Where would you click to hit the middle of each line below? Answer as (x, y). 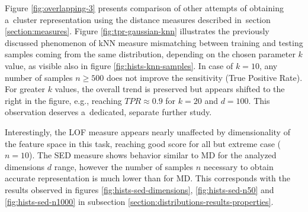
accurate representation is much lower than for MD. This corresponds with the (147, 178)
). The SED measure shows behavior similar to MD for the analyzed (153, 155)
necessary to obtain (238, 166)
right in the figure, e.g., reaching (63, 100)
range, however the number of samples (124, 166)
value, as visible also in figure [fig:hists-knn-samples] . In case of (119, 65)
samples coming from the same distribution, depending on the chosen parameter (150, 54)
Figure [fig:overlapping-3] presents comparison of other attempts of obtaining (144, 8)
